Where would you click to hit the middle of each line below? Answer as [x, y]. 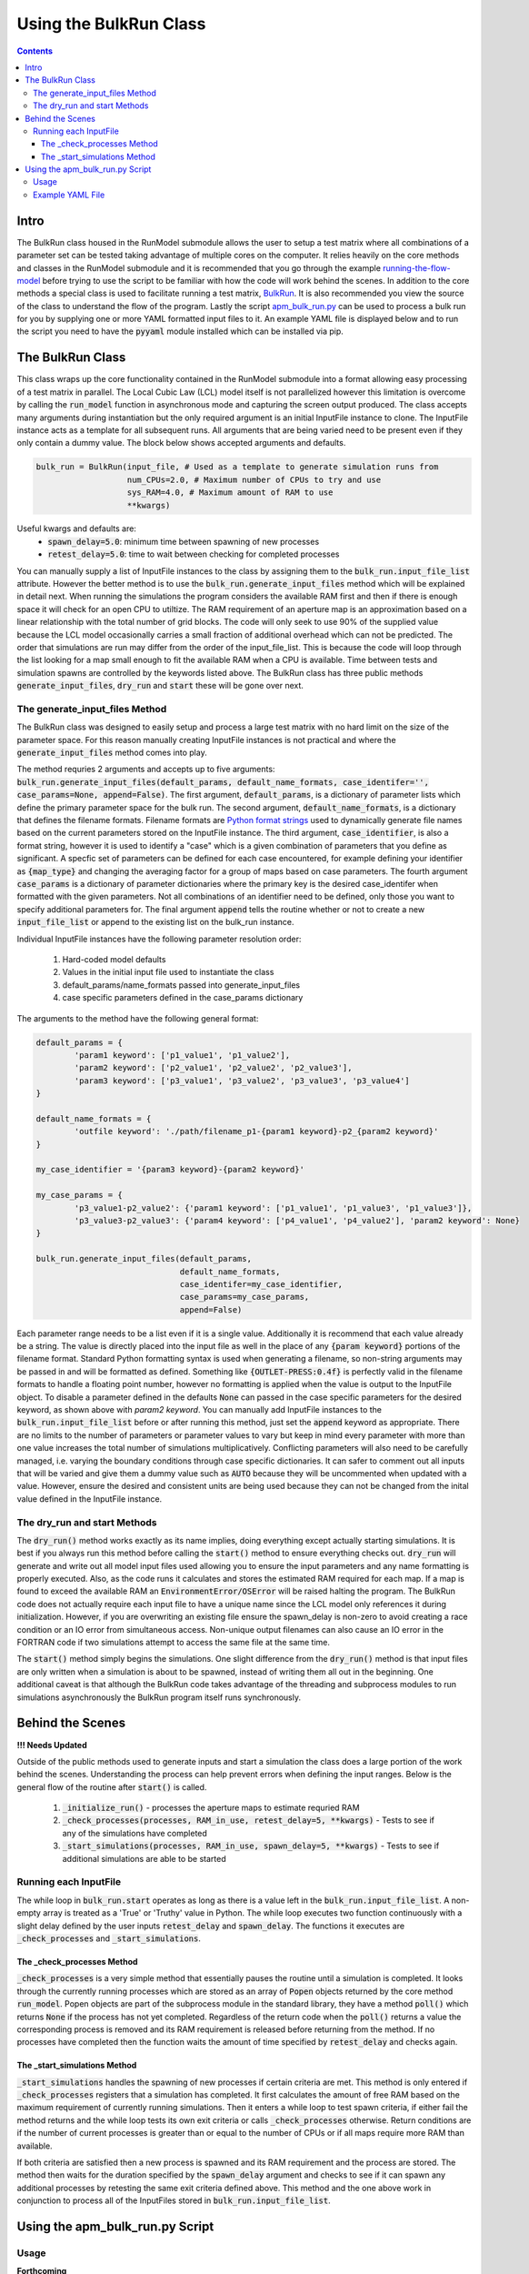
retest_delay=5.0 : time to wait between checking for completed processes [194, 554]
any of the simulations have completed [135, 1833]
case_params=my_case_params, [245, 1297]
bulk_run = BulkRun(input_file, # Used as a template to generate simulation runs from [237, 467]
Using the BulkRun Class [111, 24]
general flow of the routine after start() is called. [112, 1786]
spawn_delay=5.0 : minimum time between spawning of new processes [184, 541]
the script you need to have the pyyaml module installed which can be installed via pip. [180, 331]
